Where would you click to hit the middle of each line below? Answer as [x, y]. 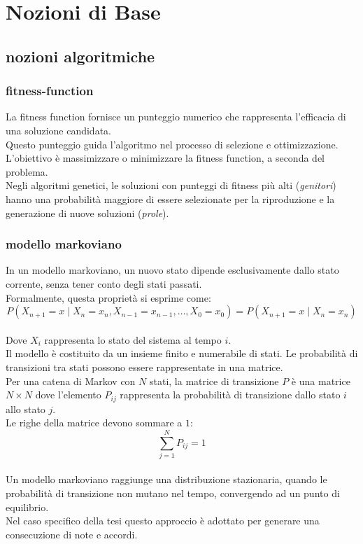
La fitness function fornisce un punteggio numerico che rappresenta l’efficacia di [176, 117]
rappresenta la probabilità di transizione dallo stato [230, 395]
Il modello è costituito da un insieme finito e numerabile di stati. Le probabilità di [182, 353]
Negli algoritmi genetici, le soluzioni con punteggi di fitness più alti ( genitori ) [171, 185]
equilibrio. [27, 507]
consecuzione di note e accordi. [72, 534]
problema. [27, 171]
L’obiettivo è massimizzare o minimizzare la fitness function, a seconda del [165, 158]
